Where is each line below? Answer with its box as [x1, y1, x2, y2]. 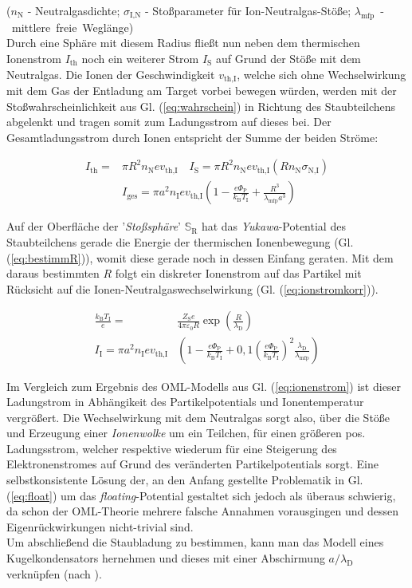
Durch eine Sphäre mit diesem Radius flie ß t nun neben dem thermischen [6, 34, 360, 51]
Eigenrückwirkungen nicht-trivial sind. [6, 518, 194, 535]
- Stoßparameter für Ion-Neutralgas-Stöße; [144, 2, 351, 18]
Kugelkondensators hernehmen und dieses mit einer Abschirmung [6, 550, 325, 566]
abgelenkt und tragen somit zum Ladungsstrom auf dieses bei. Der [6, 113, 332, 130]
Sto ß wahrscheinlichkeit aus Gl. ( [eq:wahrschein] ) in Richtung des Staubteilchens [6, 97, 396, 114]
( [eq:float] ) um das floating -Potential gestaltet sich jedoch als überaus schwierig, [6, 487, 396, 503]
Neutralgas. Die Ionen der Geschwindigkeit [6, 65, 215, 82]
